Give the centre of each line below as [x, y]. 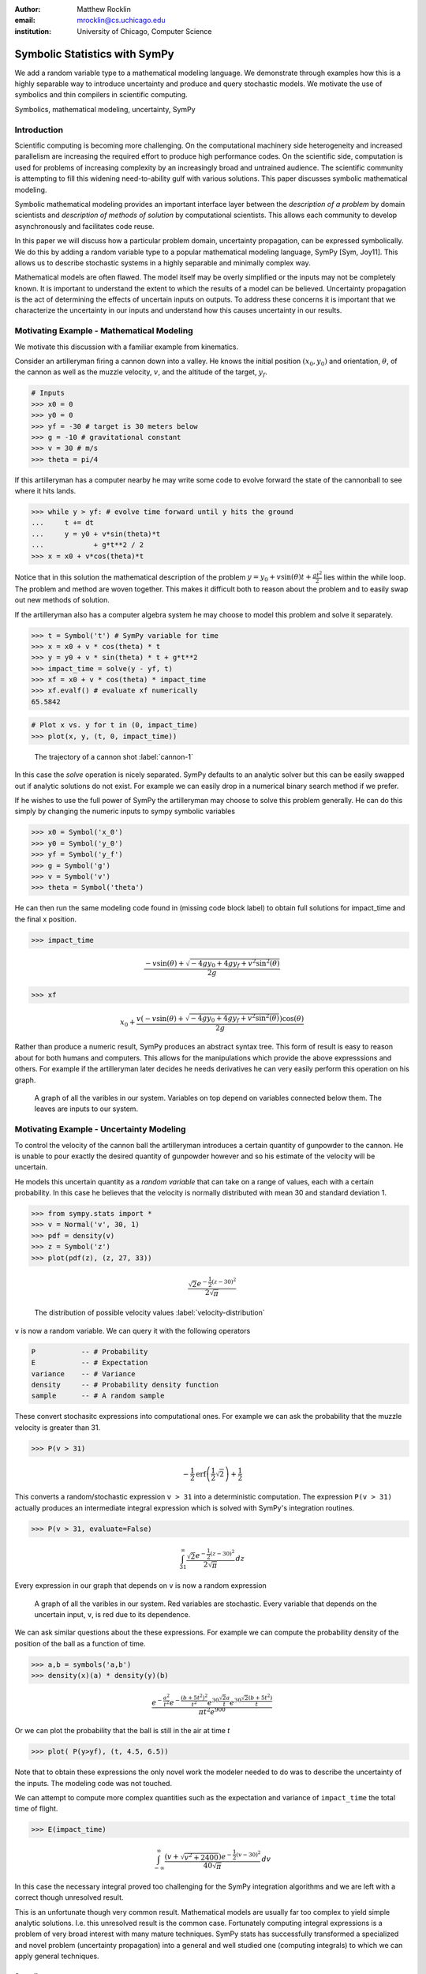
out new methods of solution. [62, 600]
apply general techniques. [57, 1956]
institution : [33, 31]
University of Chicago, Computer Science [144, 31]
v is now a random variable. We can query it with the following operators [133, 1330]
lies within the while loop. [365, 577]
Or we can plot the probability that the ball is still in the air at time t [122, 1731]
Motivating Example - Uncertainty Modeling [100, 1129]
